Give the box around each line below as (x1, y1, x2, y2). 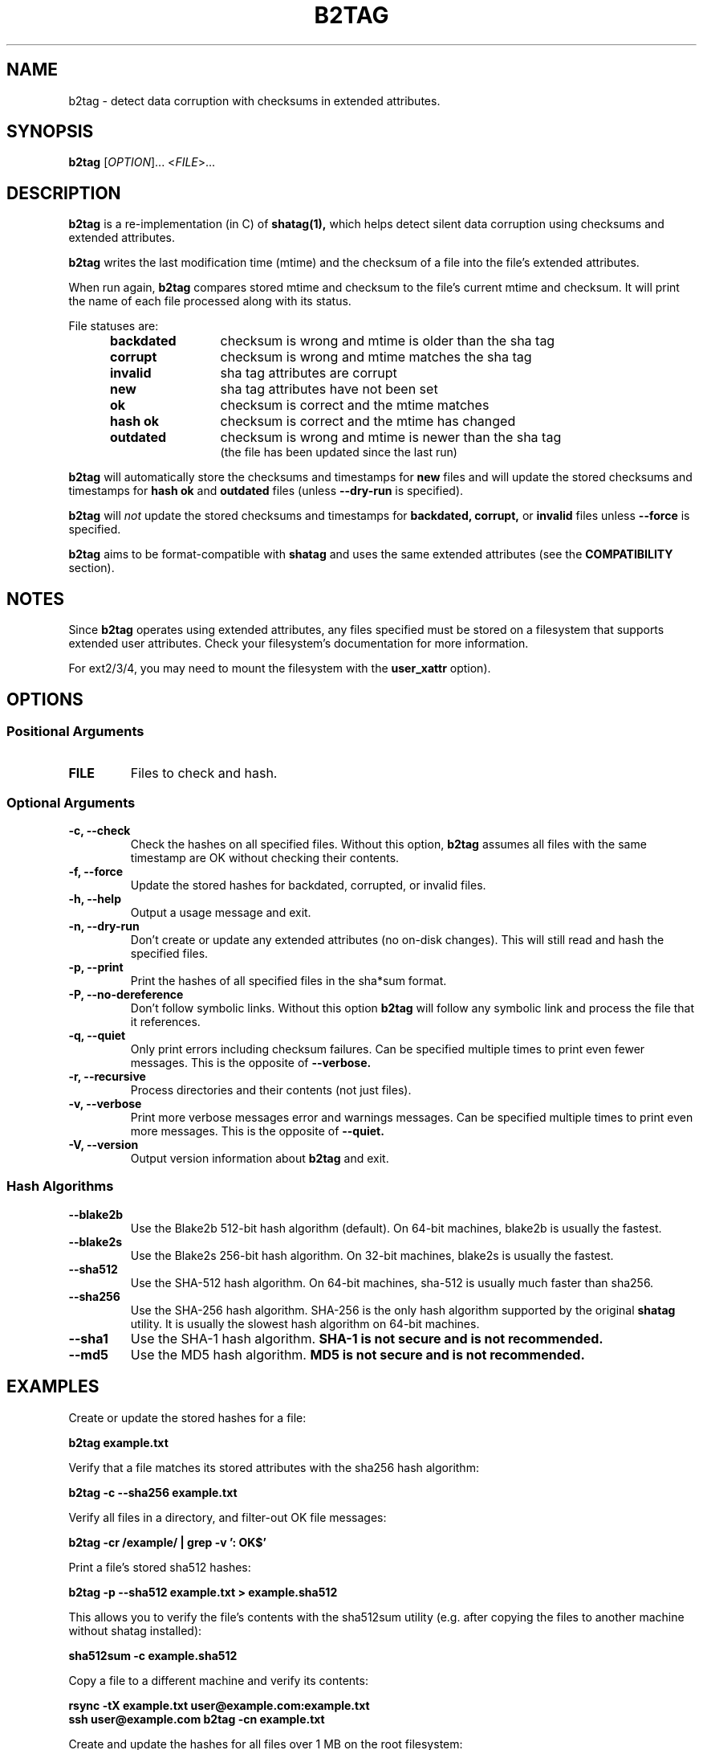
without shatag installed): (68, 1623, 202, 1638)
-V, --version (68, 1138, 139, 1152)
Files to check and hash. (130, 765, 278, 782)
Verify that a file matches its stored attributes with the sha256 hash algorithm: (68, 1460, 479, 1474)
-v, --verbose (68, 1097, 142, 1111)
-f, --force (68, 865, 124, 879)
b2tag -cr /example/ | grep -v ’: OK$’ (68, 1535, 266, 1549)
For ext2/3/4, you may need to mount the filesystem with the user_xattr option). (68, 661, 491, 676)
